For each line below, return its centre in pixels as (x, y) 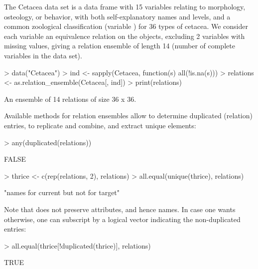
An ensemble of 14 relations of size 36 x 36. (70, 99)
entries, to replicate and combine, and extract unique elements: (100, 125)
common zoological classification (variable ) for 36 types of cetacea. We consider (126, 26)
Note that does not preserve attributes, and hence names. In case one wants (120, 209)
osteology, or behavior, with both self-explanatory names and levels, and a (117, 16)
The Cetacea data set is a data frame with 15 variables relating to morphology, (125, 6)
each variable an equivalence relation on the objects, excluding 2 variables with (125, 36)
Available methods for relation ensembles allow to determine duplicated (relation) (128, 116)
